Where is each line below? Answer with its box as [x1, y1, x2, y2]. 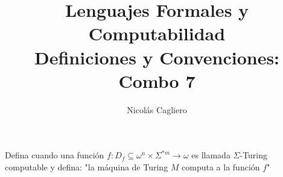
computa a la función [182, 160, 260, 173]
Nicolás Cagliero [127, 103, 187, 116]
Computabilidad [88, 21, 226, 46]
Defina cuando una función [5, 149, 104, 161]
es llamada [191, 149, 231, 161]
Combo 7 [118, 68, 196, 93]
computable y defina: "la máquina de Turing [5, 160, 168, 173]
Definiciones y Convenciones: [34, 45, 280, 69]
